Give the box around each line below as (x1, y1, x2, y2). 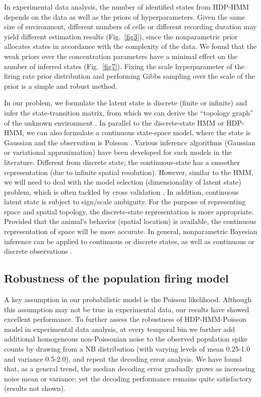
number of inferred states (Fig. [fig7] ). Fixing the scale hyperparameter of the (4, 61, 244, 71)
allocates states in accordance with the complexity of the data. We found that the (4, 41, 257, 51)
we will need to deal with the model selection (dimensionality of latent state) (4, 177, 241, 187)
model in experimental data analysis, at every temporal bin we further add (4, 323, 235, 334)
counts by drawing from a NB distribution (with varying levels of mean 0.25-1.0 (4, 344, 250, 354)
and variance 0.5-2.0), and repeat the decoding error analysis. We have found (4, 353, 242, 364)
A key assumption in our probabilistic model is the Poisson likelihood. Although (4, 294, 252, 305)
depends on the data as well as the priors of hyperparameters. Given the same (4, 11, 245, 22)
